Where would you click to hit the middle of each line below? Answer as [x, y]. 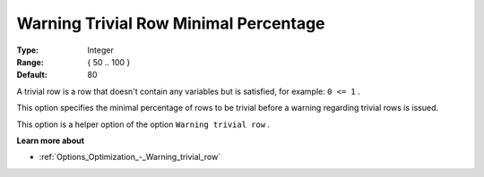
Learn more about [51, 140]
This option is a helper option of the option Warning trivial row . [143, 124]
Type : [28, 50]
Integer [100, 50]
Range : [30, 62]
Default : [32, 75]
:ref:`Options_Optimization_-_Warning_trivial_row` [130, 157]
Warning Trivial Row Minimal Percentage [171, 23]
